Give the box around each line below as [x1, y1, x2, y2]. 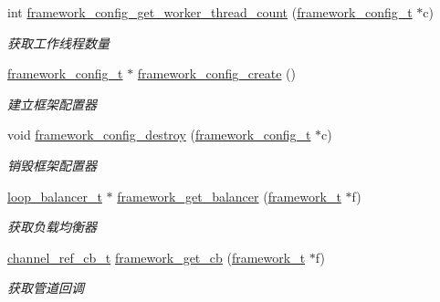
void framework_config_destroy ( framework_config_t [7, 125, 311, 144]
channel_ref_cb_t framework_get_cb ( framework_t [7, 247, 306, 266]
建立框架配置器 [7, 94, 97, 113]
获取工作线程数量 [7, 33, 110, 52]
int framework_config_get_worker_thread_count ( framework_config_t [7, 3, 413, 21]
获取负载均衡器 [7, 217, 97, 236]
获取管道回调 [7, 278, 84, 297]
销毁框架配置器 [7, 155, 97, 174]
